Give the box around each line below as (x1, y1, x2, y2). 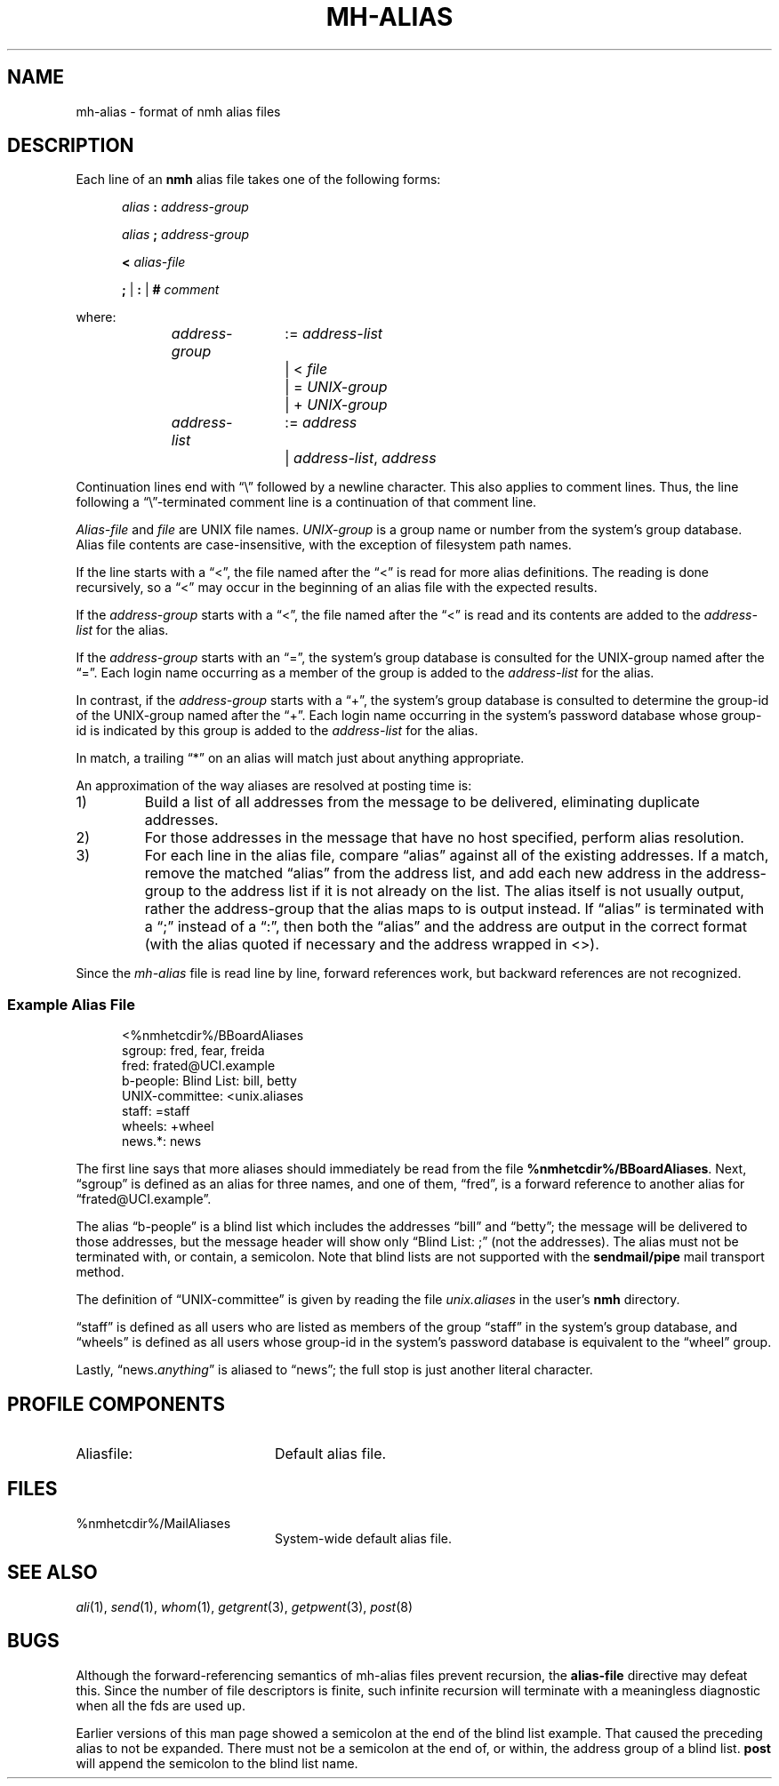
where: (76, 309, 116, 325)
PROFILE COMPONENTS (7, 1392, 225, 1415)
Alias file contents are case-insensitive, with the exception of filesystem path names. (76, 537, 572, 553)
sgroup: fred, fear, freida (122, 1043, 265, 1059)
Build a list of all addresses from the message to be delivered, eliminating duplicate (144, 793, 700, 812)
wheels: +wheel (122, 1118, 214, 1134)
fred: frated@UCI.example (122, 1058, 276, 1074)
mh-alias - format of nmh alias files (76, 103, 281, 119)
